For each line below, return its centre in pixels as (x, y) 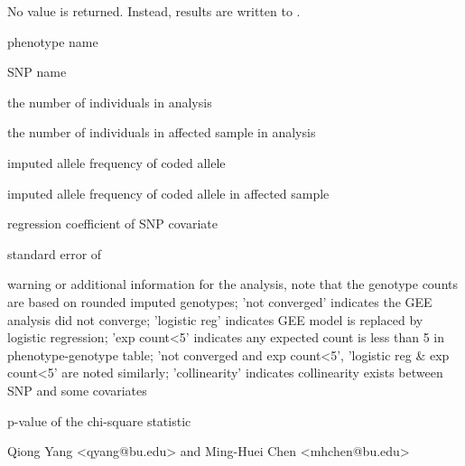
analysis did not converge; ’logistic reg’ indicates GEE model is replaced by (215, 319)
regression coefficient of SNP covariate (112, 224)
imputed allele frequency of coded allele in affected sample (168, 193)
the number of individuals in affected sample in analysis (162, 132)
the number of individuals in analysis (110, 102)
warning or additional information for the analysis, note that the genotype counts (232, 284)
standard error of (55, 253)
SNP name (37, 72)
